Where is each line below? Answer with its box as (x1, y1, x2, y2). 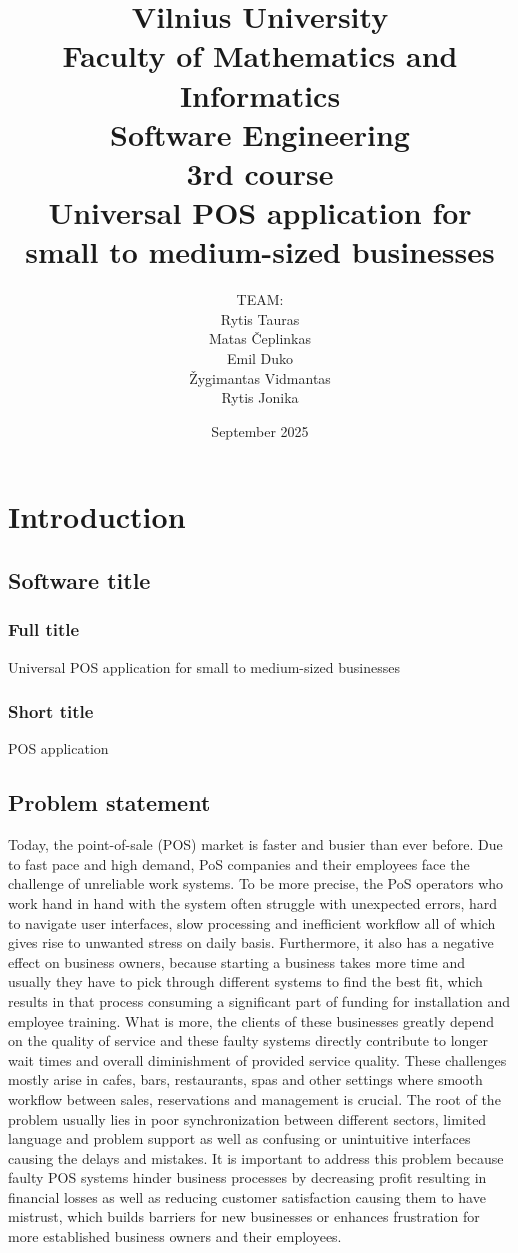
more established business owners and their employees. (8, 1226, 342, 1247)
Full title (8, 617, 80, 642)
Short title (8, 699, 94, 724)
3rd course (186, 152, 334, 193)
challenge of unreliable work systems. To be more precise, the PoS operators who (8, 873, 504, 894)
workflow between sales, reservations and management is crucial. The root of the (8, 1088, 501, 1109)
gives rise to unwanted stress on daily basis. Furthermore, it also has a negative (8, 932, 494, 953)
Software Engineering (110, 113, 410, 154)
